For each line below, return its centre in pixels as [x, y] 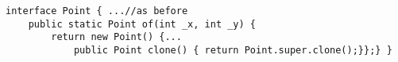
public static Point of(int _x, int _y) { [142, 24]
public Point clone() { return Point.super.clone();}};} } [233, 50]
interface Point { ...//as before [97, 11]
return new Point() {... [116, 37]
